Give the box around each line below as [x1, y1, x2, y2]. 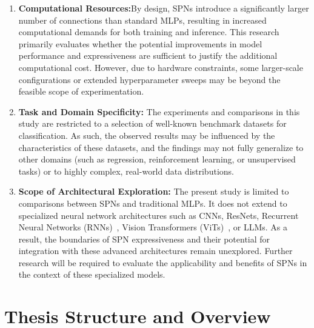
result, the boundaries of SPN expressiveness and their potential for [18, 232, 270, 245]
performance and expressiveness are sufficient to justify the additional [18, 49, 278, 62]
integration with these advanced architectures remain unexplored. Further [18, 244, 293, 257]
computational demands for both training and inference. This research [18, 25, 279, 38]
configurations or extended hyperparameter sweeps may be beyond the [18, 73, 281, 85]
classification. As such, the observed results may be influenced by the [18, 129, 275, 141]
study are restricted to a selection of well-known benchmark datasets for [18, 117, 287, 130]
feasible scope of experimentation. [18, 85, 144, 98]
